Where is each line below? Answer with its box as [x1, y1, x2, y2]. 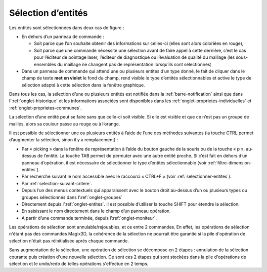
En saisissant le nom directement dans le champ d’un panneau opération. [21, 208, 171, 214]
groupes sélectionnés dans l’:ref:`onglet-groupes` [21, 194, 123, 200]
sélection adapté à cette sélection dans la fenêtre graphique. [21, 82, 145, 88]
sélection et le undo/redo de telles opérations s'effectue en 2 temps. [9, 261, 149, 267]
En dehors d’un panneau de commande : [21, 34, 104, 39]
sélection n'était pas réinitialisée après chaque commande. [9, 237, 129, 244]
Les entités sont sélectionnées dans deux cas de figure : [9, 25, 125, 31]
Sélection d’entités [9, 7, 88, 18]
